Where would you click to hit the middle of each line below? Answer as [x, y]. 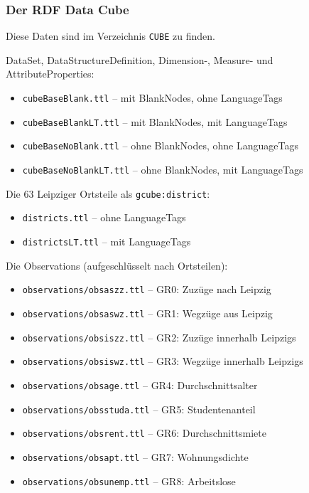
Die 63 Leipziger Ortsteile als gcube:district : [108, 193]
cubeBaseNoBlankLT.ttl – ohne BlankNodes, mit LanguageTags [163, 170]
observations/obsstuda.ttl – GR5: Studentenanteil [139, 409]
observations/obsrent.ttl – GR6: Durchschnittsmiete [144, 433]
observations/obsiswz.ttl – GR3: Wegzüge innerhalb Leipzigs [163, 361]
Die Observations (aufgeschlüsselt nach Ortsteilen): [117, 265]
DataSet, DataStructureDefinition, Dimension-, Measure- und [140, 59]
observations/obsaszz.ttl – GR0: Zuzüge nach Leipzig [147, 289]
